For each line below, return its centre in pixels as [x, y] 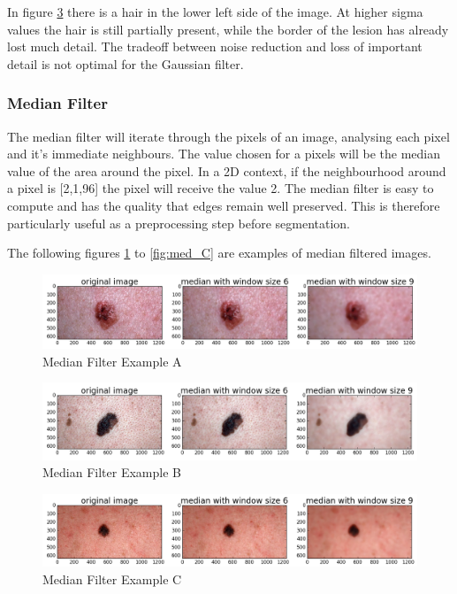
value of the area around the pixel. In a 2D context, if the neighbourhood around [227, 170]
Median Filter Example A [112, 361]
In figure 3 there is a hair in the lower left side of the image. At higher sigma [215, 12]
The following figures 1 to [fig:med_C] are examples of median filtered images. [219, 253]
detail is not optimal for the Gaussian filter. [126, 63]
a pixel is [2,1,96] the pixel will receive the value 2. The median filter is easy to [221, 188]
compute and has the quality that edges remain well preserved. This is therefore [224, 205]
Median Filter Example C [112, 579]
